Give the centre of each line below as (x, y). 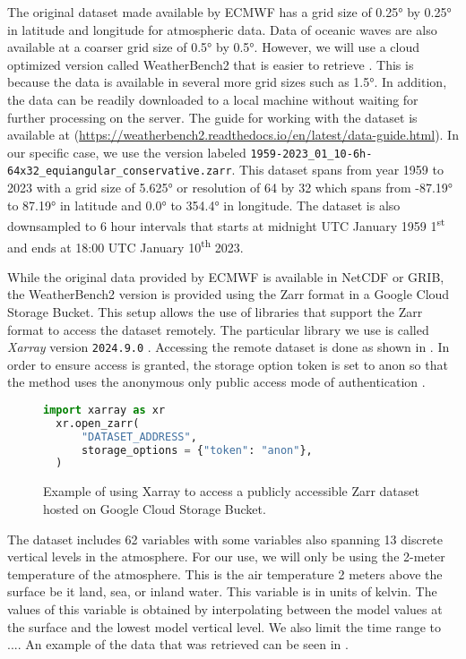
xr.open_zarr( (98, 423)
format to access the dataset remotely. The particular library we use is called (218, 329)
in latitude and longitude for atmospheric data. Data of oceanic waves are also (222, 29)
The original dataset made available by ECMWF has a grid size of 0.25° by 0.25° (229, 12)
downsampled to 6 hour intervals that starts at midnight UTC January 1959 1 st (226, 224)
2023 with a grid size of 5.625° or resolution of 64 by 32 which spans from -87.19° (230, 188)
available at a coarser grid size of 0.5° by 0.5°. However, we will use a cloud (213, 47)
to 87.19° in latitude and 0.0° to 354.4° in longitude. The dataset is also (204, 205)
